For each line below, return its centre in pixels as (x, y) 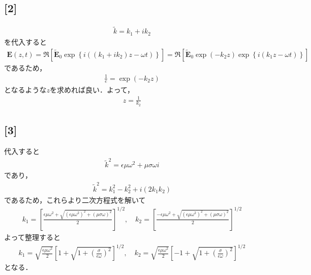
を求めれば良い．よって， (92, 89)
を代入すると (25, 41)
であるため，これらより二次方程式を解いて (75, 200)
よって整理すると (32, 237)
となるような (25, 89)
